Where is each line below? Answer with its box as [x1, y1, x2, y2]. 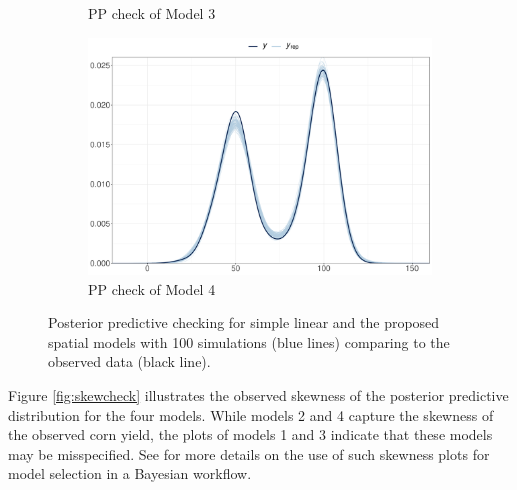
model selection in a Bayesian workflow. [8, 463, 252, 484]
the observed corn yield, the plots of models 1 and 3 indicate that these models [8, 424, 493, 445]
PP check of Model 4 [88, 278, 216, 299]
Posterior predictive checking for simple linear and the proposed [48, 312, 440, 333]
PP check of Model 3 [88, 3, 216, 23]
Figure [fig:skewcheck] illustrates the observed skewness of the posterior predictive [8, 385, 509, 406]
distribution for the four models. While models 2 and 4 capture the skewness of [8, 404, 494, 425]
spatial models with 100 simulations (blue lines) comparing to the [48, 331, 450, 352]
